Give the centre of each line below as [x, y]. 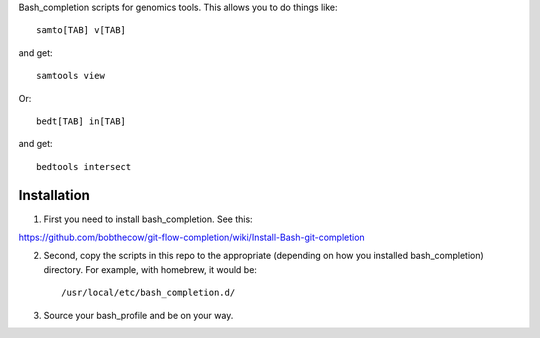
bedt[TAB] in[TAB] [81, 121]
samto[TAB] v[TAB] [81, 30]
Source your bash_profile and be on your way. [138, 315]
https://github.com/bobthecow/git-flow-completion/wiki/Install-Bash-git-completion [191, 237]
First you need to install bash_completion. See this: [148, 219]
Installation [54, 195]
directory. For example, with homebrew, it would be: [150, 269]
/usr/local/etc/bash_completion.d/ [148, 293]
